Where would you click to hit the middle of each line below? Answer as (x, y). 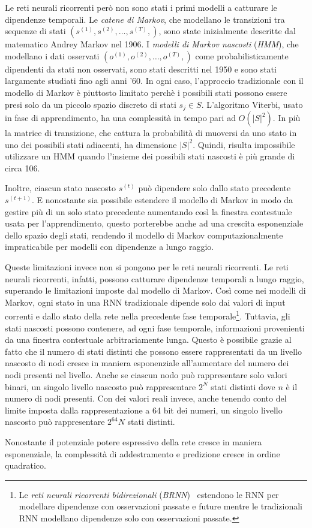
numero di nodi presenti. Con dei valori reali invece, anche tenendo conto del (146, 398)
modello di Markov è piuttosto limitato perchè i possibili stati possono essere (146, 92)
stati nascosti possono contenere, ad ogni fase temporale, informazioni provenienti (155, 328)
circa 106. (22, 168)
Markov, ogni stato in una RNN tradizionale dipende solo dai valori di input (145, 302)
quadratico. (25, 465)
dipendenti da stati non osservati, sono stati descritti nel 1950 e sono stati (141, 69)
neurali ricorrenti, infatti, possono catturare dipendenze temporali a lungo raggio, (154, 278)
